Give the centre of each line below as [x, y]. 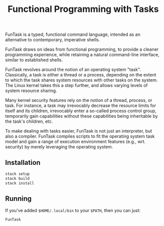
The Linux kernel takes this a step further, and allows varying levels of [76, 85]
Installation [23, 162]
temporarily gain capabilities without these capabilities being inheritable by [82, 116]
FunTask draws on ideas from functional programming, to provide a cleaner [82, 49]
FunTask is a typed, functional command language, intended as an [73, 35]
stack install [20, 183]
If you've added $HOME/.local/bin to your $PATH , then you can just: [73, 211]
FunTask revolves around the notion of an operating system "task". [73, 70]
